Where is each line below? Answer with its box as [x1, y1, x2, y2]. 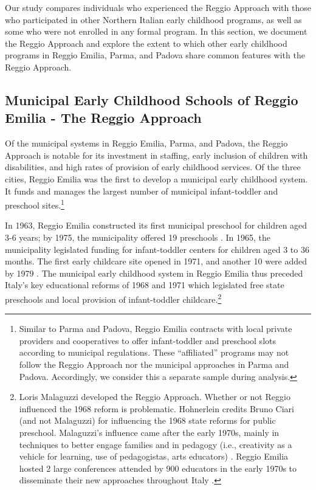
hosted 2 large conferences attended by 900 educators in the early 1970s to [19, 461, 297, 474]
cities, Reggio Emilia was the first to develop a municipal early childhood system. [5, 172, 308, 185]
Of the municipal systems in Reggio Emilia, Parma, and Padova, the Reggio [5, 137, 288, 150]
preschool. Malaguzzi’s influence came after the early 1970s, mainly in [19, 426, 280, 438]
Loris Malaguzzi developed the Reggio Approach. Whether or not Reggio [19, 390, 290, 403]
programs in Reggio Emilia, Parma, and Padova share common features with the [5, 49, 305, 61]
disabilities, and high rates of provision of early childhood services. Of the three [5, 160, 301, 173]
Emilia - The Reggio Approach [5, 108, 202, 127]
